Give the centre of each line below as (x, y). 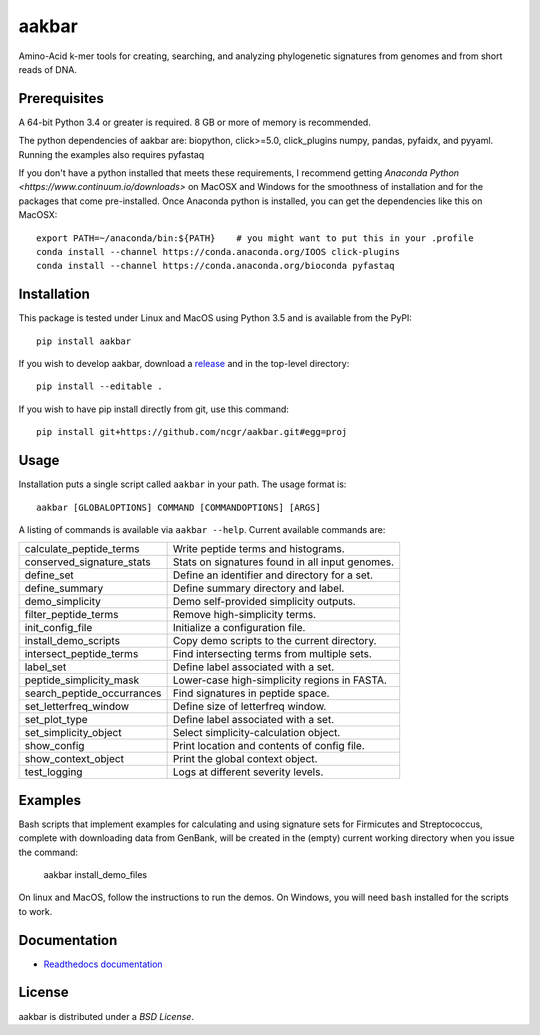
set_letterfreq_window (77, 707)
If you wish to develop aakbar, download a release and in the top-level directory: (184, 364)
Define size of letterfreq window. (249, 707)
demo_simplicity (63, 602)
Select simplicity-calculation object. (256, 733)
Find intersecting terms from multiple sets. (272, 654)
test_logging (53, 772)
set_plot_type (56, 720)
